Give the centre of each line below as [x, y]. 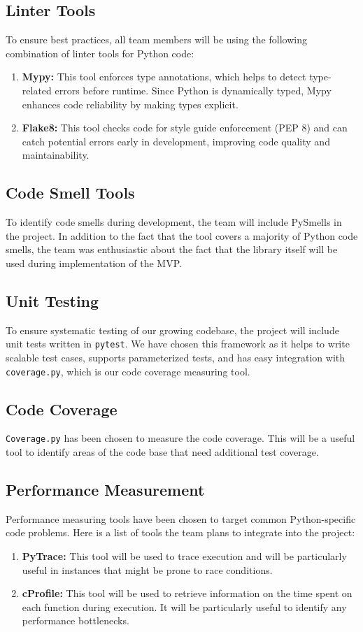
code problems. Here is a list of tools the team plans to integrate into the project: [180, 532]
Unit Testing [52, 300]
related [37, 90]
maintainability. [56, 155]
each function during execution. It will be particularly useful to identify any [184, 606]
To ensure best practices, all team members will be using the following [156, 39]
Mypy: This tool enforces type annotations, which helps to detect [164, 77]
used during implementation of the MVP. [94, 263]
